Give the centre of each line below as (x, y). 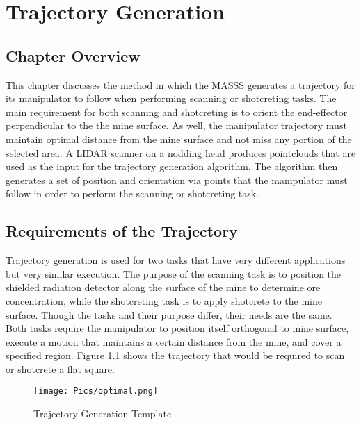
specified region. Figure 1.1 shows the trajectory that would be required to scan (175, 355)
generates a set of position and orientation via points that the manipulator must (177, 180)
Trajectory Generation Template (103, 414)
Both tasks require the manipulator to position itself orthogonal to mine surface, (177, 328)
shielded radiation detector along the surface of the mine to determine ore (163, 287)
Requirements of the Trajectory (122, 231)
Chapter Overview (73, 55)
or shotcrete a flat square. (60, 368)
